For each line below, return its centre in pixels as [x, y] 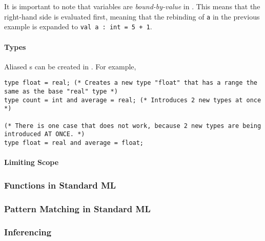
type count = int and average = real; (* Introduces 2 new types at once [133, 100]
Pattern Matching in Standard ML [77, 208]
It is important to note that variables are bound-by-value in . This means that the [132, 6]
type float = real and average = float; [74, 143]
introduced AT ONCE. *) [45, 134]
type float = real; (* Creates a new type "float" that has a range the [131, 83]
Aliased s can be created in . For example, [70, 66]
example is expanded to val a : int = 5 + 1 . [78, 26]
